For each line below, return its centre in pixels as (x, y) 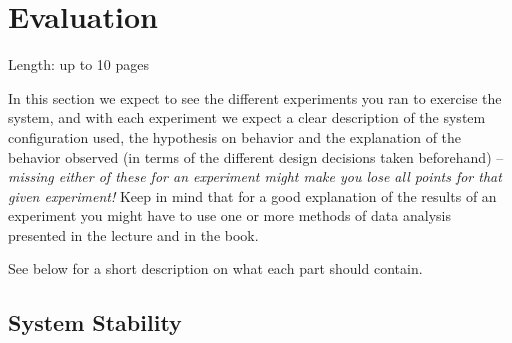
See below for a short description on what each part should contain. (215, 268)
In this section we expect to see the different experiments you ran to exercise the (255, 97)
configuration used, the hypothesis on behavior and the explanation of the (235, 136)
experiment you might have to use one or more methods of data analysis (229, 215)
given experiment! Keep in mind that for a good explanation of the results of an (252, 195)
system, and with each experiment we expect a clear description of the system (247, 117)
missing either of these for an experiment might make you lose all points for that (255, 176)
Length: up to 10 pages (79, 64)
